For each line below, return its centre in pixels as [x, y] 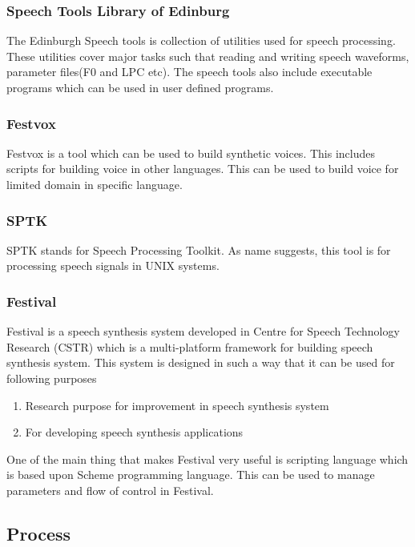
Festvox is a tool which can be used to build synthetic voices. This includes [191, 153]
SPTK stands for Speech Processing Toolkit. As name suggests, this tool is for [199, 249]
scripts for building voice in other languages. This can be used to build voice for [203, 169]
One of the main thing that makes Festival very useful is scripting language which [207, 459]
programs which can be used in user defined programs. [140, 87]
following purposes [52, 378]
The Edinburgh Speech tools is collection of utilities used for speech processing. [201, 40]
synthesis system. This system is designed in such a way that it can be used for [201, 362]
